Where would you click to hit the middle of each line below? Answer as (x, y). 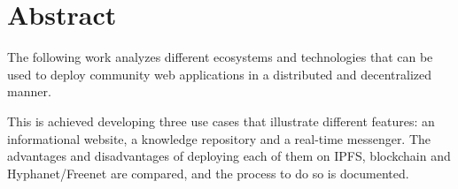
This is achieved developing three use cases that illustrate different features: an (221, 121)
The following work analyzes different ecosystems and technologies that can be (220, 57)
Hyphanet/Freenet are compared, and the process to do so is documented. (208, 173)
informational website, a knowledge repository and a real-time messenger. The (219, 138)
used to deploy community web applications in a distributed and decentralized (220, 74)
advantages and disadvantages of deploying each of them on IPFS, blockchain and (229, 156)
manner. (29, 91)
